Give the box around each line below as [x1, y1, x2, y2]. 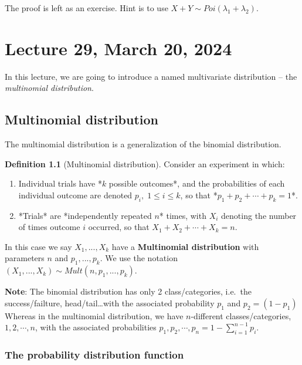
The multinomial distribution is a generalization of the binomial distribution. [5, 138, 281, 150]
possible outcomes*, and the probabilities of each [108, 177, 285, 190]
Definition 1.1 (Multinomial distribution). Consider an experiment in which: [5, 157, 285, 170]
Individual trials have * [18, 177, 102, 190]
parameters [5, 252, 45, 264]
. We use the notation [100, 252, 178, 264]
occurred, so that [88, 221, 150, 233]
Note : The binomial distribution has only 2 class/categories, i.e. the [5, 285, 252, 298]
